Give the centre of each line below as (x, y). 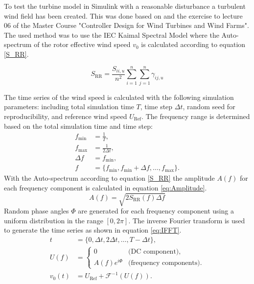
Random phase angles (36, 211)
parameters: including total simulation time (69, 106)
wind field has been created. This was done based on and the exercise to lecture (123, 15)
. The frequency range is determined (196, 116)
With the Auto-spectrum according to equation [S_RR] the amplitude (109, 178)
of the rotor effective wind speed (82, 44)
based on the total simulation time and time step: (78, 126)
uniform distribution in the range (54, 220)
